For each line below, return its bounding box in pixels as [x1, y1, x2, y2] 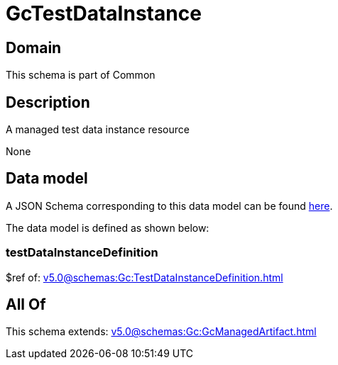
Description [6, 93, 90, 111]
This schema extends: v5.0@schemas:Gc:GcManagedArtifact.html [6, 325, 317, 338]
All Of [6, 296, 46, 314]
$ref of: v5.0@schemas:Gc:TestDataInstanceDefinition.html [6, 271, 283, 283]
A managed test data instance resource [6, 123, 190, 136]
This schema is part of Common [6, 69, 156, 82]
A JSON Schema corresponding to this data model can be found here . [6, 199, 333, 212]
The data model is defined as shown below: [6, 221, 209, 234]
